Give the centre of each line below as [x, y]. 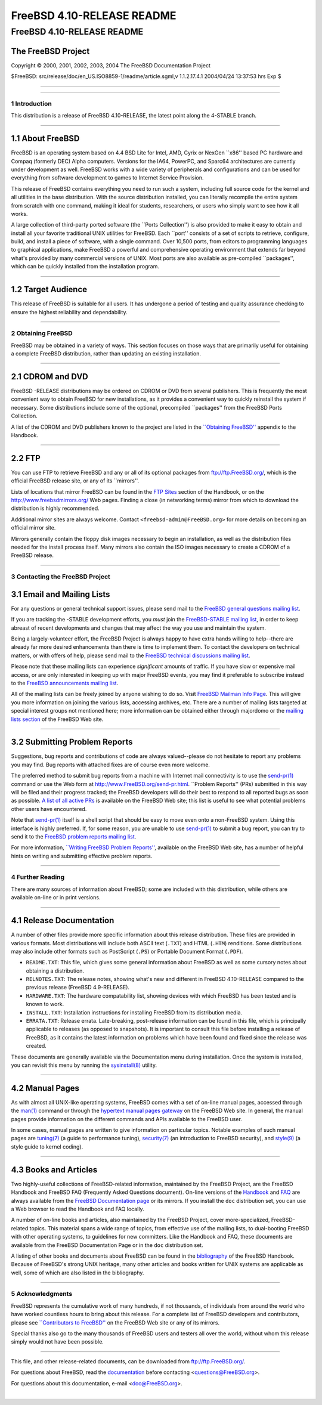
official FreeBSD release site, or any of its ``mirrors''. [75, 481]
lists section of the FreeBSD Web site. [57, 719]
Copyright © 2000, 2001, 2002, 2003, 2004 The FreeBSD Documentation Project [111, 65]
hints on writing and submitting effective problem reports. [82, 856]
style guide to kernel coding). [47, 1146]
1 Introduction [31, 103]
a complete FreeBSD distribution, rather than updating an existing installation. [106, 354]
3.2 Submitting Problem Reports [72, 742]
